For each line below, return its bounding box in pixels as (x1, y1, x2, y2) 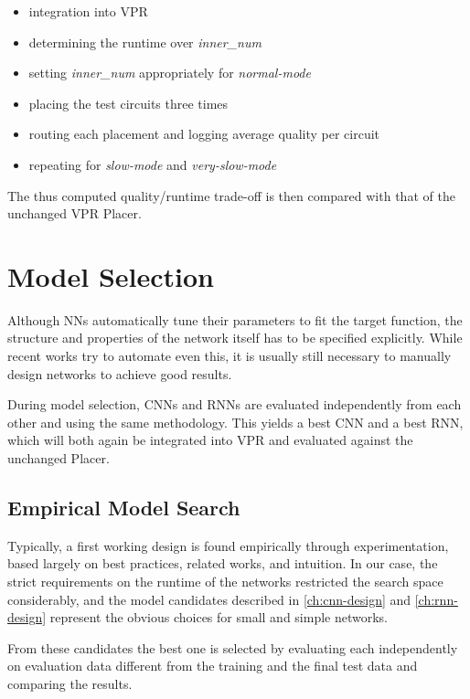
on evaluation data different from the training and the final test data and (7, 656, 418, 675)
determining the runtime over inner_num (28, 32, 262, 51)
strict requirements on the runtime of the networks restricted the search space (7, 572, 443, 591)
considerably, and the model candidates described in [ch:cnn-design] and (7, 589, 411, 609)
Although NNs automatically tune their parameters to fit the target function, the (7, 310, 463, 329)
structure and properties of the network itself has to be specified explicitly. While (7, 328, 463, 347)
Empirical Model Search (7, 493, 240, 522)
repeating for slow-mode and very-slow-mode (28, 154, 277, 174)
